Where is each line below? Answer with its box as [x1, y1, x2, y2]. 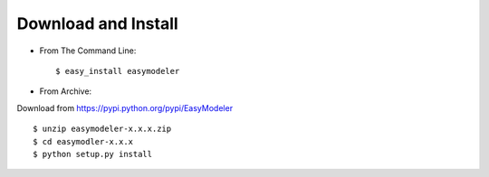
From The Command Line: [39, 45, 137, 56]
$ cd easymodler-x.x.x [33, 136, 134, 146]
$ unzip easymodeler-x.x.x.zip [33, 124, 172, 135]
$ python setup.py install [33, 149, 153, 159]
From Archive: [39, 86, 92, 97]
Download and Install [16, 14, 178, 33]
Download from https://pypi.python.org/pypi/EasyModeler [16, 102, 234, 113]
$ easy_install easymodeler [55, 66, 180, 76]
